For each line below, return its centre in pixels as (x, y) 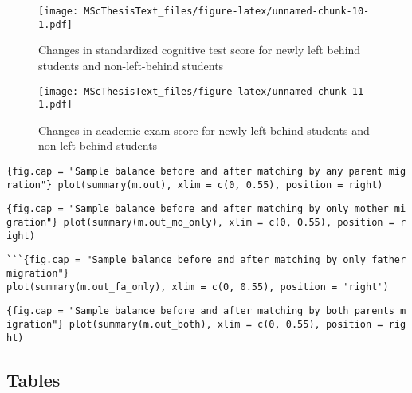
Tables (33, 379)
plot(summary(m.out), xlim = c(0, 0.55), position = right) (220, 185)
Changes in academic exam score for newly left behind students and (204, 130)
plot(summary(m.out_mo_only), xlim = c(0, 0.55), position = (229, 222)
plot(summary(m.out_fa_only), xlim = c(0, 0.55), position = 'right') (198, 287)
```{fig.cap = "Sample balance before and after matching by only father (206, 260)
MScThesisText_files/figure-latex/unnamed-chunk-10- (227, 11)
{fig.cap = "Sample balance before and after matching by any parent (195, 171)
